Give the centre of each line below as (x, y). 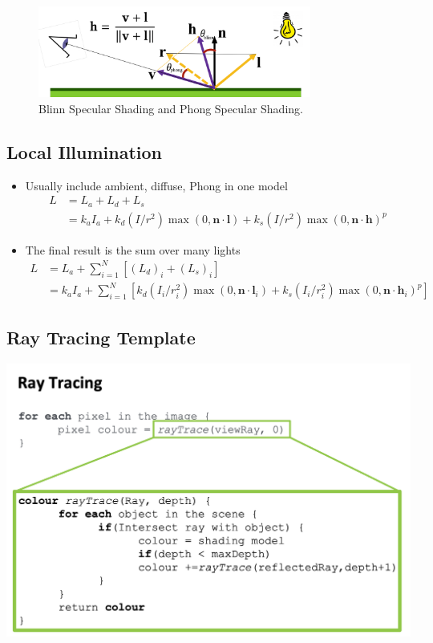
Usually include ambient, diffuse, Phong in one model (156, 185)
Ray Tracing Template (101, 337)
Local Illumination (85, 151)
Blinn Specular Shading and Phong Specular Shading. (171, 108)
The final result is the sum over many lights (133, 249)
